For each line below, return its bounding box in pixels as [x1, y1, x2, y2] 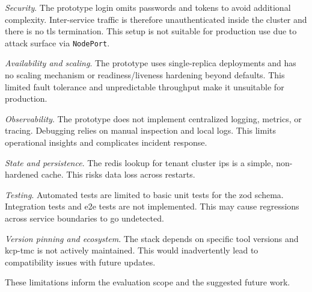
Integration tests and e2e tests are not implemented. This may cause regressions [5, 200, 299, 213]
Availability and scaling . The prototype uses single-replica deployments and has [5, 57, 296, 69]
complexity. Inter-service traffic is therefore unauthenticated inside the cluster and [5, 13, 307, 25]
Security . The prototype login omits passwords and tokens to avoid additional [5, 1, 291, 13]
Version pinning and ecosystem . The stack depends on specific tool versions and [5, 232, 299, 244]
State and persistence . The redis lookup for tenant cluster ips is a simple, [5, 156, 274, 169]
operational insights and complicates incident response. [5, 136, 207, 148]
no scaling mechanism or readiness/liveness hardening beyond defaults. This [5, 69, 285, 81]
